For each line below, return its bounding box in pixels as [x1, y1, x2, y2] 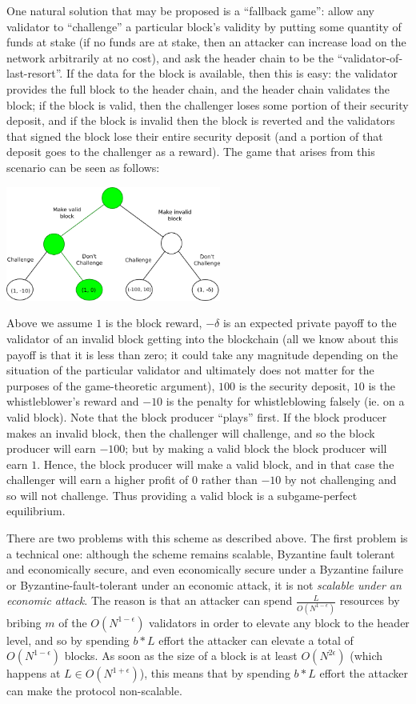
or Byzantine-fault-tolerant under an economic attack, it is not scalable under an [6, 576, 402, 593]
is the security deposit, [238, 377, 350, 394]
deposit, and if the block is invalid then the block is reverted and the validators [6, 112, 395, 129]
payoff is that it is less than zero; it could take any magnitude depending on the [6, 346, 398, 362]
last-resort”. [6, 65, 63, 82]
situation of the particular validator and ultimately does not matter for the [6, 362, 374, 378]
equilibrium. [6, 502, 66, 519]
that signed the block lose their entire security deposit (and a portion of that [6, 127, 383, 144]
